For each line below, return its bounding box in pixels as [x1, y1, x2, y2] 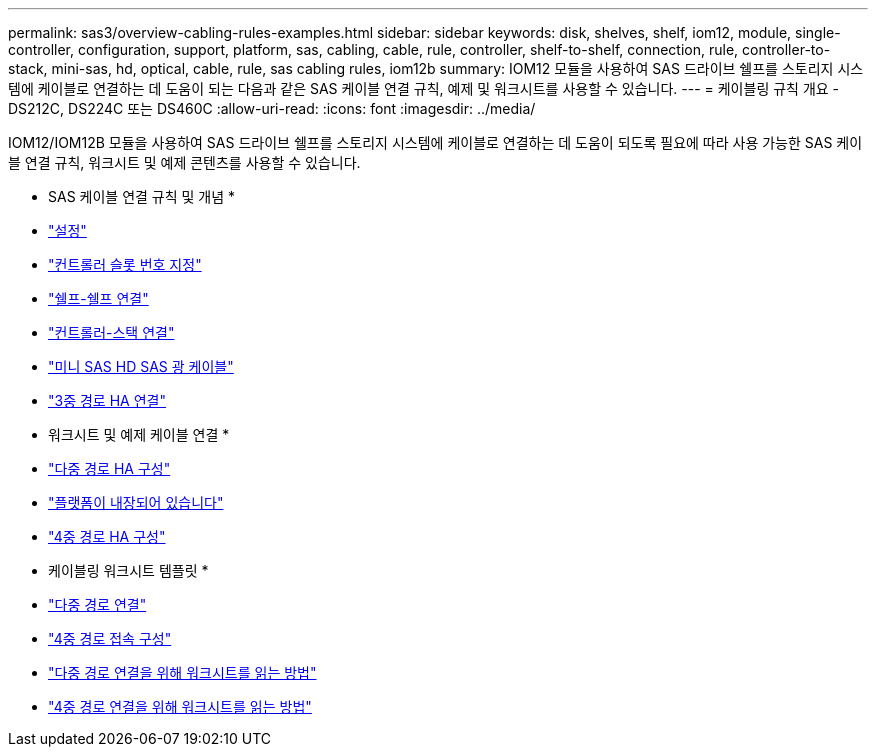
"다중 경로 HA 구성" [48, 460, 171, 477]
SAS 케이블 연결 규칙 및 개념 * [48, 188, 236, 205]
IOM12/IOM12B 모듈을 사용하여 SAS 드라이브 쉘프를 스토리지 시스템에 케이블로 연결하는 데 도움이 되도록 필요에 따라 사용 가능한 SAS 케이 [8, 134, 863, 151]
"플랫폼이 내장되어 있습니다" [48, 494, 224, 511]
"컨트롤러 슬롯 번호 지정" [48, 256, 202, 273]
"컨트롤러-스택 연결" [48, 324, 175, 341]
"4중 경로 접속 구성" [48, 630, 172, 647]
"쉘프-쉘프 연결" [48, 290, 149, 307]
